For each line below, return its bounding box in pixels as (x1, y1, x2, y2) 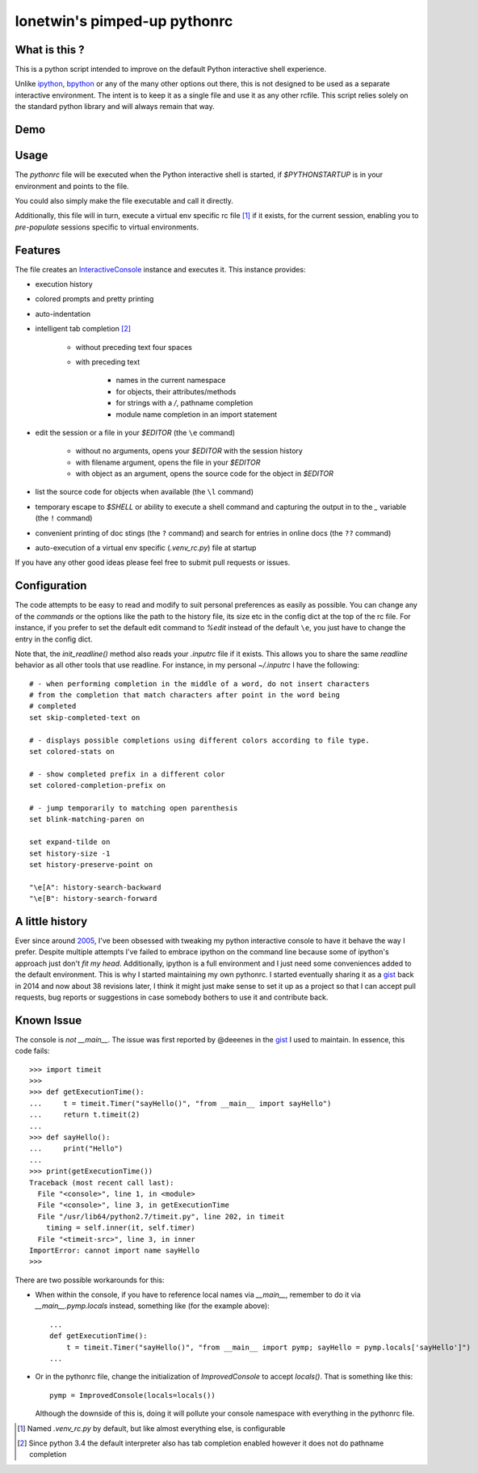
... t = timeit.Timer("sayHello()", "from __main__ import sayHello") (29, 1099, 332, 1108)
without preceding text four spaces (75, 342, 193, 351)
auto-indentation (35, 309, 91, 318)
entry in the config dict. (15, 634, 93, 644)
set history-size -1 (29, 848, 111, 858)
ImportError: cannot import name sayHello (29, 1245, 200, 1255)
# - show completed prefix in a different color (29, 769, 225, 779)
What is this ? (15, 43, 85, 57)
